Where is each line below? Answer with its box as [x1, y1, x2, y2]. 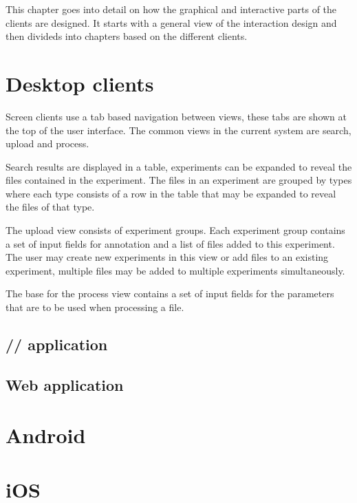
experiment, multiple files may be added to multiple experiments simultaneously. [6, 263, 345, 277]
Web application [6, 374, 124, 395]
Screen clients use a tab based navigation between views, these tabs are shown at [6, 109, 347, 123]
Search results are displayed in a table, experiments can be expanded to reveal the [6, 159, 352, 173]
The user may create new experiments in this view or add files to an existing [6, 250, 329, 264]
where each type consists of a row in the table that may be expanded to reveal [6, 186, 336, 200]
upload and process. [6, 136, 89, 151]
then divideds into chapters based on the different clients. [6, 29, 248, 43]
